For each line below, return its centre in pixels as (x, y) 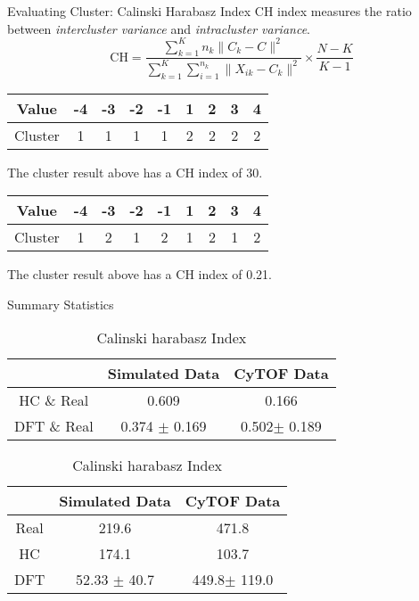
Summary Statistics (61, 304)
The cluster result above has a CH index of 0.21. (140, 274)
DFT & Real (54, 426)
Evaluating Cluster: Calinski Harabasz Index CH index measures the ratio (209, 11)
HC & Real (54, 400)
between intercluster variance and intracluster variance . (159, 28)
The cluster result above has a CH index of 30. (135, 172)
